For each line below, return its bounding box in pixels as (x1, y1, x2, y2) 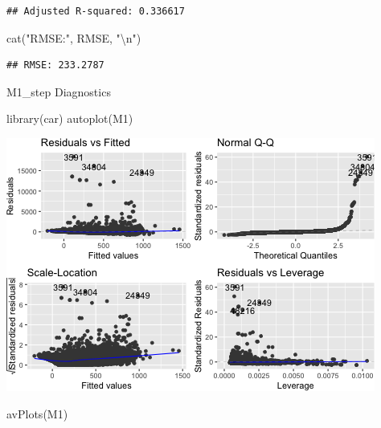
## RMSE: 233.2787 (6, 59, 104, 71)
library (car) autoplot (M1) (6, 110, 133, 127)
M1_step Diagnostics (6, 83, 111, 100)
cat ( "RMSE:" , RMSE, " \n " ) (6, 29, 141, 46)
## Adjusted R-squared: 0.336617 (6, 6, 185, 17)
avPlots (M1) (6, 405, 68, 422)
